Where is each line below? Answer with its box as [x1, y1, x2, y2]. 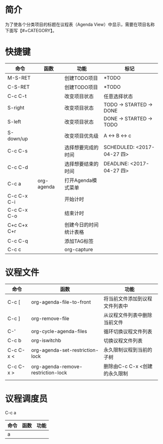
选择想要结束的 [65, 160, 99, 167]
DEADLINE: [103, 160, 130, 167]
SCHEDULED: [103, 144, 135, 150]
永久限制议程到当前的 [103, 346, 152, 353]
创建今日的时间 [65, 221, 99, 228]
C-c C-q [7, 237, 28, 244]
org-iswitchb [31, 337, 62, 344]
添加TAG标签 [65, 238, 94, 244]
